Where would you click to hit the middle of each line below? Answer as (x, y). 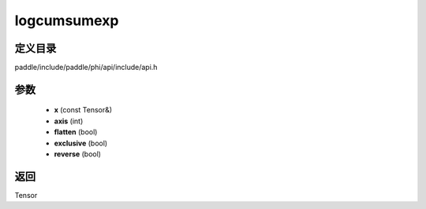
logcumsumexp (67, 20)
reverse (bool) (78, 154)
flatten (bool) (76, 132)
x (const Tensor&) (83, 110)
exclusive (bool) (81, 143)
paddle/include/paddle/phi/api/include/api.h (86, 68)
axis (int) (69, 121)
